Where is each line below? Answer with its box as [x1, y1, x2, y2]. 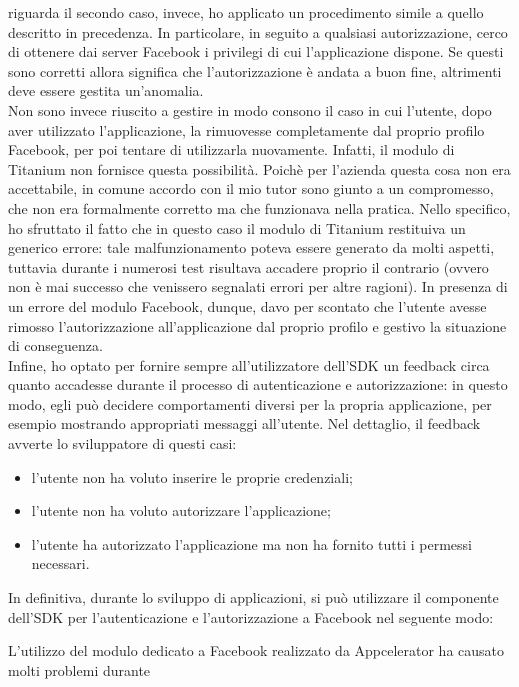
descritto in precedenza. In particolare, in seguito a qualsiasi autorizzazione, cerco [8, 21, 508, 42]
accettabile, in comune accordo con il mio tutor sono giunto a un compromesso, [8, 178, 494, 199]
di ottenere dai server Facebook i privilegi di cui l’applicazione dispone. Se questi [8, 41, 504, 62]
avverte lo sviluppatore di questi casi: [8, 433, 237, 454]
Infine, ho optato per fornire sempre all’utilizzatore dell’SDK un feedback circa [8, 354, 490, 375]
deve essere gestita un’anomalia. [8, 80, 204, 101]
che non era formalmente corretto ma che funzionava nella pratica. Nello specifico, [8, 197, 511, 218]
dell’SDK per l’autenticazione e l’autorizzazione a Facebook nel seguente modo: [8, 606, 494, 627]
